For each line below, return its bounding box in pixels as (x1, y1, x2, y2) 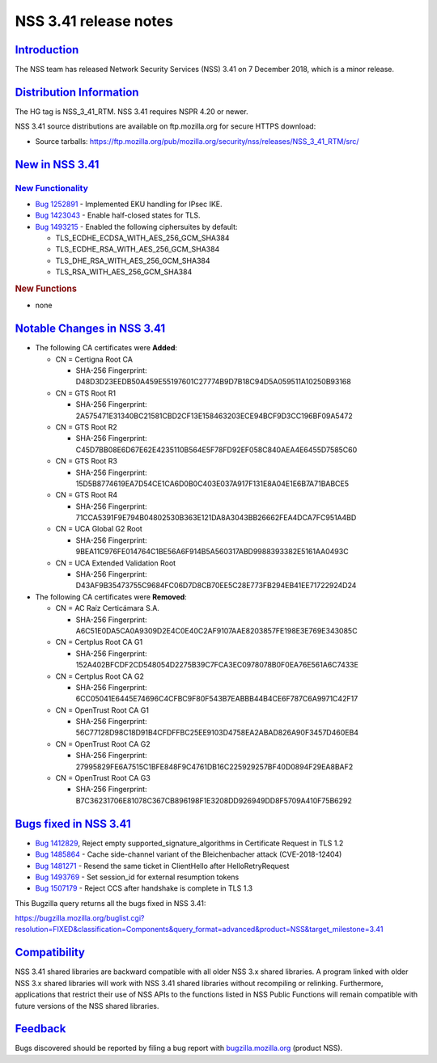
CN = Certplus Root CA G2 (55, 671, 145, 681)
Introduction (15, 43, 79, 57)
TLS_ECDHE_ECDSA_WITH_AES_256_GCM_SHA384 (55, 233, 230, 243)
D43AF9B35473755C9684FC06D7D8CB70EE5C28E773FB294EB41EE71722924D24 (75, 581, 357, 591)
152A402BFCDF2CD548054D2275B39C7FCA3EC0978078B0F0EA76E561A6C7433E (75, 660, 359, 670)
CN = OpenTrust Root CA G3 (55, 773, 151, 783)
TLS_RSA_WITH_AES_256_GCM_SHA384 (55, 267, 193, 277)
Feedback (15, 1022, 66, 1035)
